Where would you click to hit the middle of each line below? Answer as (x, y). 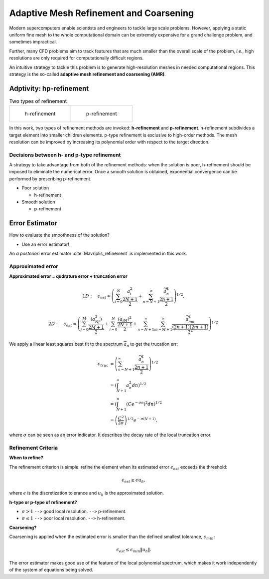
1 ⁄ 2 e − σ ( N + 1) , (142, 420)
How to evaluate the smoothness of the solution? (59, 235)
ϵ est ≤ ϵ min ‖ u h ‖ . (134, 551)
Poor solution (35, 188)
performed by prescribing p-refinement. (50, 179)
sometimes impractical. (33, 42)
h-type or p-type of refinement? (43, 502)
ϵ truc (103, 364)
